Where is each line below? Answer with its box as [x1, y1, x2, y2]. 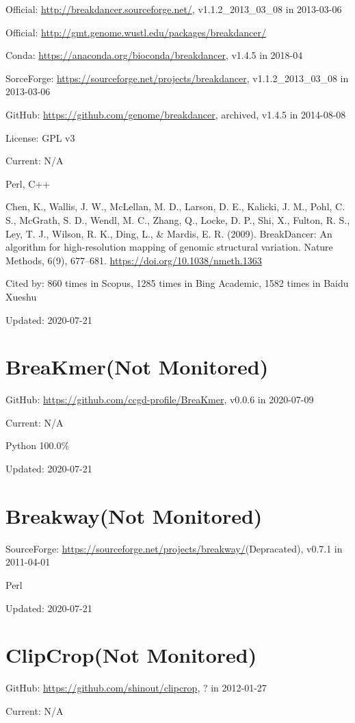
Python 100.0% [5, 438, 70, 453]
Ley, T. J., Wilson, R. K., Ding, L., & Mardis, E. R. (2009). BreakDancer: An [5, 226, 332, 240]
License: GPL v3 [5, 130, 75, 144]
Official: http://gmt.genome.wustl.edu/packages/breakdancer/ [5, 25, 266, 39]
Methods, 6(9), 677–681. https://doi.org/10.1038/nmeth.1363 [5, 253, 262, 267]
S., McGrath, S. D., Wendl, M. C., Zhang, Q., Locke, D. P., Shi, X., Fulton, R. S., [5, 212, 350, 227]
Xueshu [5, 289, 37, 303]
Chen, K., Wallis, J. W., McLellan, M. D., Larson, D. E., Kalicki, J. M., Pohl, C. [5, 199, 345, 214]
